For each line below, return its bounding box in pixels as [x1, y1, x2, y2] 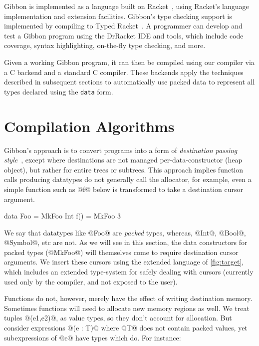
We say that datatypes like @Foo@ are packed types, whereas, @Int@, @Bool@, [4, 227, 246, 237]
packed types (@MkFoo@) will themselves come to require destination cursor [4, 246, 239, 257]
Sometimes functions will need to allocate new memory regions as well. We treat [4, 302, 250, 313]
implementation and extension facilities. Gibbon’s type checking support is [4, 10, 232, 21]
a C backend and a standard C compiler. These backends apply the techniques [4, 66, 244, 77]
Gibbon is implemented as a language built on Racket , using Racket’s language [4, 1, 249, 11]
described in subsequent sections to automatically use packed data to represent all [4, 76, 255, 87]
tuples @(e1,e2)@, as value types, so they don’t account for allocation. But [4, 312, 232, 323]
